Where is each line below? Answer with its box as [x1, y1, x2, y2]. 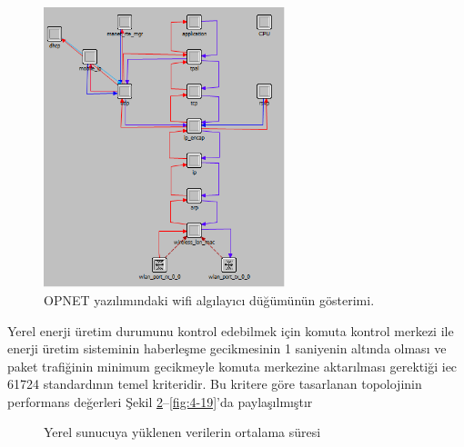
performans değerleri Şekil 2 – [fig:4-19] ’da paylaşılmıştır [7, 392, 313, 411]
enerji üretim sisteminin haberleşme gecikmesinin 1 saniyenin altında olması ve [7, 339, 447, 358]
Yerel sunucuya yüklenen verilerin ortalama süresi [44, 422, 321, 442]
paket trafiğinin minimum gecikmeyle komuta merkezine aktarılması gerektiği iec [7, 356, 458, 375]
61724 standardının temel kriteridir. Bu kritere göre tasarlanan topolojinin [7, 374, 422, 393]
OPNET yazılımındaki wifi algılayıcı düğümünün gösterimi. [44, 290, 375, 309]
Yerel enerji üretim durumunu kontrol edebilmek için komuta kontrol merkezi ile [7, 321, 454, 340]
